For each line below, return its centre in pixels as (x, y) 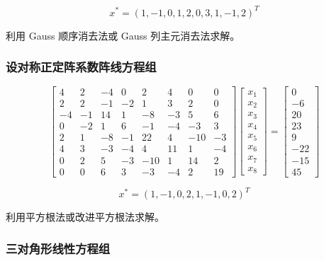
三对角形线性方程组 (58, 248)
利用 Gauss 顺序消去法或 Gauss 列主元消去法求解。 (123, 35)
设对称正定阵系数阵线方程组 (81, 67)
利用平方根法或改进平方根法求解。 (85, 217)
